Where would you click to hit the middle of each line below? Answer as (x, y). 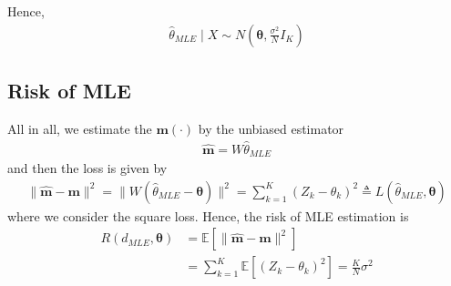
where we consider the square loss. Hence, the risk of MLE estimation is (208, 215)
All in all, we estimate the (80, 128)
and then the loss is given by (87, 168)
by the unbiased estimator (271, 128)
